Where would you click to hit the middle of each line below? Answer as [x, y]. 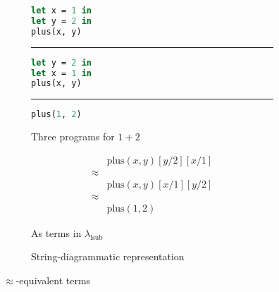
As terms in [56, 232]
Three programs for [73, 136]
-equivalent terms [53, 280]
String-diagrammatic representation [108, 256]
